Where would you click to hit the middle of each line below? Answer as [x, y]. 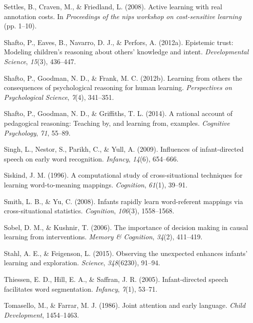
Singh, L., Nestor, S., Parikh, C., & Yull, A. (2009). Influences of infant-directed [124, 149]
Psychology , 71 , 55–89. [37, 132]
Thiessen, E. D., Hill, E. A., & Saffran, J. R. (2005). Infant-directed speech [116, 279]
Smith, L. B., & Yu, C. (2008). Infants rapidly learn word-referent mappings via [124, 201]
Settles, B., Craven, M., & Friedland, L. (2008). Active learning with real [113, 6]
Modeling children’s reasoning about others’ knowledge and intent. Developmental [126, 52]
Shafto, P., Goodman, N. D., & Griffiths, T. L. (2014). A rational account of [118, 113]
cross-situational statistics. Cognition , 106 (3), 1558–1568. [89, 211]
